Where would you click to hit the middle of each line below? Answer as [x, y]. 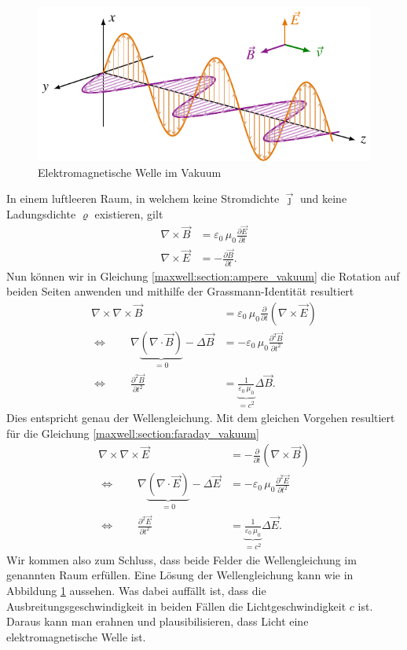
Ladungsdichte [41, 213]
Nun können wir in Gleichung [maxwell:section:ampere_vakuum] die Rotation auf [203, 275]
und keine [323, 198]
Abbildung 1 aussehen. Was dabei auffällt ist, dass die [136, 590]
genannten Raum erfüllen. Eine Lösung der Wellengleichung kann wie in [180, 575]
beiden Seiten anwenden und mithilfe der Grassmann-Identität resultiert [180, 291]
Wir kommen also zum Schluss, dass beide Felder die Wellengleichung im [181, 559]
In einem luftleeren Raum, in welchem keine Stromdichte [143, 198]
